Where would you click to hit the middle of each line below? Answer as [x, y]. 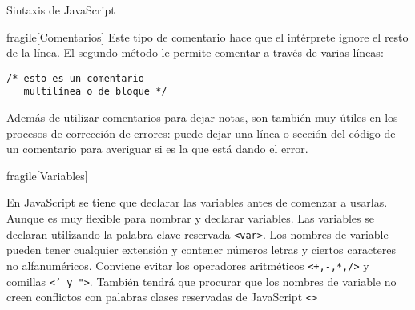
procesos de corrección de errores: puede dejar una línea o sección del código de [201, 133]
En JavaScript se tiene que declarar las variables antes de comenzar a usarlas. [197, 202]
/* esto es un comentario [75, 78]
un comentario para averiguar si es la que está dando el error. [157, 149]
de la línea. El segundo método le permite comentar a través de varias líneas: [195, 52]
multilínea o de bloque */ [95, 92]
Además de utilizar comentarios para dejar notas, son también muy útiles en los [202, 117]
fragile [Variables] [47, 175]
